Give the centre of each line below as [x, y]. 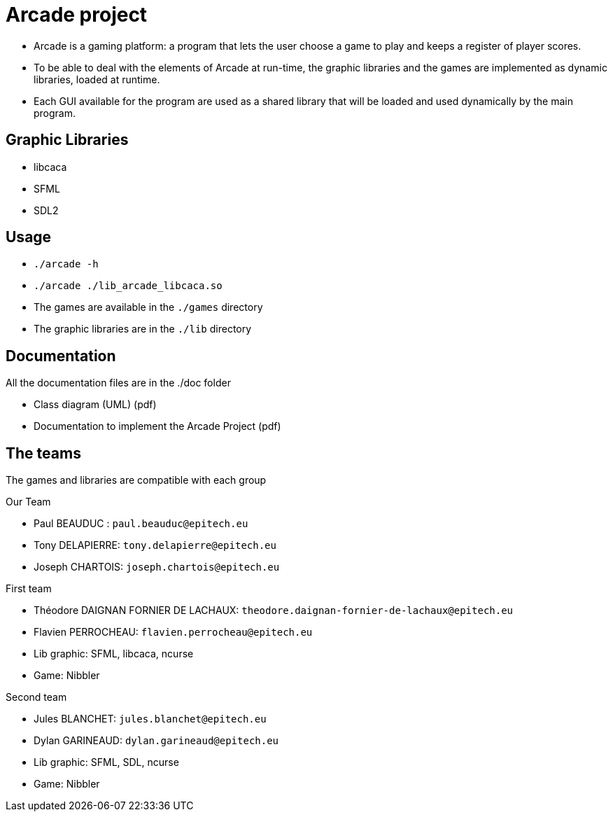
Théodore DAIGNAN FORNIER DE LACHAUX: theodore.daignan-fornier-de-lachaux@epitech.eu [274, 610]
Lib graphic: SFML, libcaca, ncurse [114, 654]
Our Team [28, 502]
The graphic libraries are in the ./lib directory [143, 329]
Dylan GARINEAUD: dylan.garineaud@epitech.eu [156, 741]
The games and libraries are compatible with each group [136, 480]
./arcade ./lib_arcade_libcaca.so [128, 286]
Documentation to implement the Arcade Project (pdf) [157, 426]
